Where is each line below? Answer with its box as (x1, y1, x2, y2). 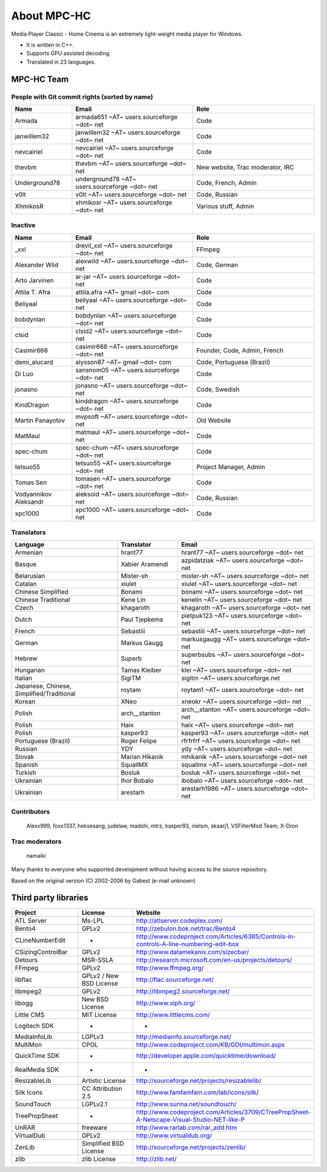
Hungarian (15, 666, 45, 674)
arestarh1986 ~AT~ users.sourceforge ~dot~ (181, 785, 308, 793)
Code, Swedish (196, 385, 240, 393)
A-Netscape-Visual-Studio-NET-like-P (136, 1115, 245, 1124)
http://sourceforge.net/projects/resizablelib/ (136, 1076, 262, 1085)
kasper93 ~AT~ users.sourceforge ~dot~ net (181, 729, 309, 737)
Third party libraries (11, 893, 89, 903)
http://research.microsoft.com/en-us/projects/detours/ (136, 955, 292, 964)
